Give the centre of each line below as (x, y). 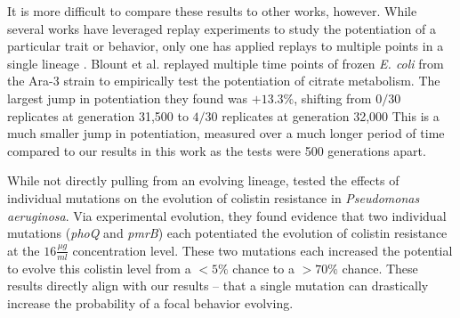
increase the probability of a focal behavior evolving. (150, 302)
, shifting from (333, 98)
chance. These (380, 268)
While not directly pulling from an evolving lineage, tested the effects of (203, 180)
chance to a (263, 268)
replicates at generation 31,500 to (98, 115)
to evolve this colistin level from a (99, 268)
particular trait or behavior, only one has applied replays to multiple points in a (226, 46)
